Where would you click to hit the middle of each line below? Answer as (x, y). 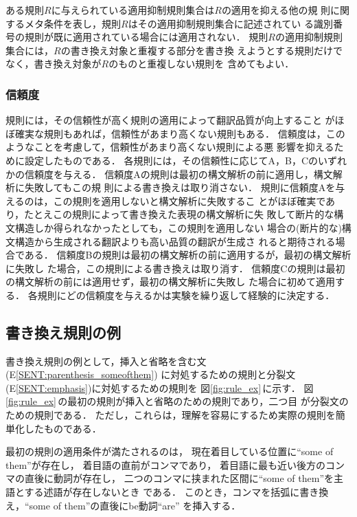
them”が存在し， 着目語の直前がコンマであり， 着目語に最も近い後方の (165, 464)
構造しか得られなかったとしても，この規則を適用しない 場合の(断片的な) (178, 227)
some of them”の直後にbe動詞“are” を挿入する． (135, 505)
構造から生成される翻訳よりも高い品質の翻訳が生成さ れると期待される (175, 241)
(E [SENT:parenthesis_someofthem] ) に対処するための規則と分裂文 (151, 374)
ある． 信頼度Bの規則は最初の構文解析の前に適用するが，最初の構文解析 (188, 255)
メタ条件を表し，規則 (72, 23)
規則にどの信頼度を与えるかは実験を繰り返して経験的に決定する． (186, 295)
